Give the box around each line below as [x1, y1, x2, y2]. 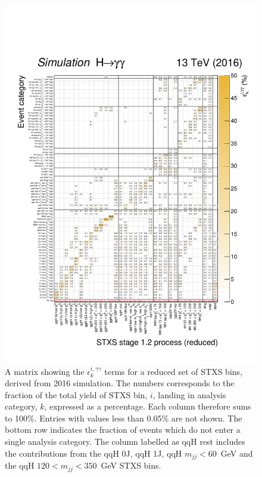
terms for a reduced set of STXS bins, [104, 365, 242, 377]
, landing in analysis [152, 388, 226, 401]
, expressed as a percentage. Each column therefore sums [44, 400, 251, 413]
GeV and [220, 447, 253, 459]
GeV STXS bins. [101, 459, 161, 472]
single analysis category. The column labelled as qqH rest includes [5, 435, 245, 448]
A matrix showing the [5, 365, 85, 377]
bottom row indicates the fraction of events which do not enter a [5, 423, 241, 436]
